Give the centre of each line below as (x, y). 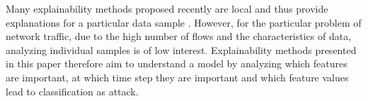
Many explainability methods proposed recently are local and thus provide (167, 8)
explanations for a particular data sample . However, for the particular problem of (184, 22)
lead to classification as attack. (72, 91)
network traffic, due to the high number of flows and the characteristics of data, (179, 36)
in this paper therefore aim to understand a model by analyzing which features (177, 63)
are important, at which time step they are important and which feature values (177, 77)
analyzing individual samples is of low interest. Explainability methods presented (181, 49)
